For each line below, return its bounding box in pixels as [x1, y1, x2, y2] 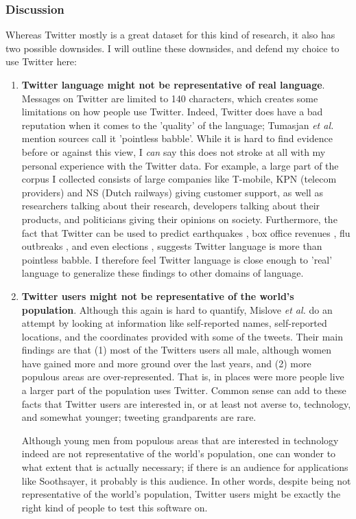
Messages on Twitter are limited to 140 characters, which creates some [21, 91, 318, 105]
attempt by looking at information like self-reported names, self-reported [21, 316, 327, 330]
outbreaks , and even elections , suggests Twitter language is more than [21, 239, 322, 253]
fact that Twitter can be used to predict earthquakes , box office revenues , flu [21, 225, 351, 240]
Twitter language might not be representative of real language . [21, 78, 325, 91]
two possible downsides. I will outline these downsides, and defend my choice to [5, 41, 340, 55]
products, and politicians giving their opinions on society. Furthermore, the [21, 211, 337, 226]
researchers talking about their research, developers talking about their [21, 198, 320, 213]
